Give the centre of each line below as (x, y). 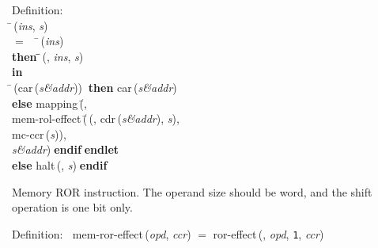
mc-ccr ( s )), (39, 134)
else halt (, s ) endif (60, 164)
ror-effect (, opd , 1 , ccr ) (268, 233)
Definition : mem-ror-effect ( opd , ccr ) (102, 233)
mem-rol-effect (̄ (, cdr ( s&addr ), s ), (96, 118)
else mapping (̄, (49, 103)
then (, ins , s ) (48, 56)
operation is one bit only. (72, 207)
